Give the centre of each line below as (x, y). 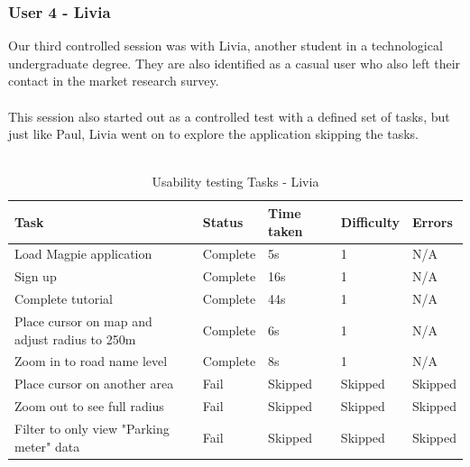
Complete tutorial (64, 299)
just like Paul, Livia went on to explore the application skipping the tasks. (213, 134)
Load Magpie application (83, 254)
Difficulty (370, 221)
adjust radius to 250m (75, 339)
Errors (432, 221)
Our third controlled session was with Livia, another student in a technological (226, 46)
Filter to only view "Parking (92, 428)
